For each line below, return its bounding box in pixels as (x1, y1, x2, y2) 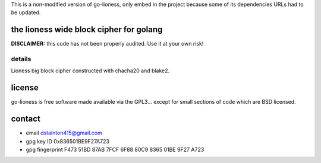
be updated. (11, 9, 41, 16)
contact (11, 114, 41, 124)
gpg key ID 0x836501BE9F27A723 (26, 138, 110, 145)
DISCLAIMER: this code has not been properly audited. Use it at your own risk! (11, 40, 204, 47)
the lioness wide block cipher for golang (11, 24, 163, 35)
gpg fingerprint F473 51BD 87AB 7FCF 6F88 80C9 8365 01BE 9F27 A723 (26, 146, 204, 154)
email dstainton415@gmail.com (26, 129, 102, 136)
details (11, 55, 32, 63)
